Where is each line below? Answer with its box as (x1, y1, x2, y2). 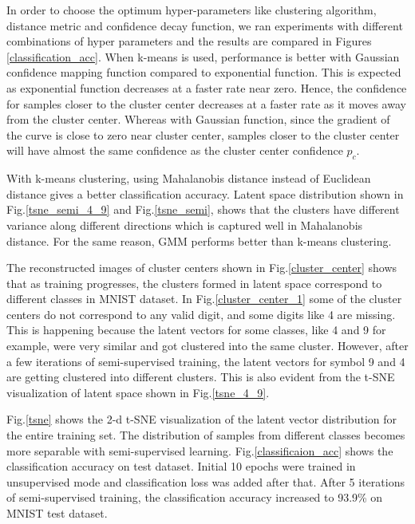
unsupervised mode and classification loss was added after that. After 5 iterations (6, 473, 405, 490)
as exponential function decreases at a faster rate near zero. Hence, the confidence (6, 79, 407, 96)
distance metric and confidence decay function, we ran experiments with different (6, 17, 403, 33)
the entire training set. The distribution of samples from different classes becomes (6, 427, 405, 443)
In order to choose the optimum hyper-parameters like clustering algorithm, (6, 2, 377, 18)
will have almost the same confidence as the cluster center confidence (6, 142, 343, 159)
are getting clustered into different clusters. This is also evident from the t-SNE (6, 368, 395, 385)
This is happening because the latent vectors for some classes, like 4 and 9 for (6, 321, 386, 338)
